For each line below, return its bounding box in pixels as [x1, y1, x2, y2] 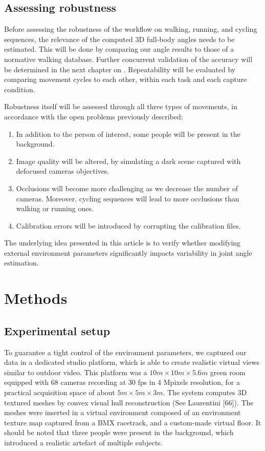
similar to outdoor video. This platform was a [4, 366, 147, 377]
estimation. [4, 257, 39, 268]
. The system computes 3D [163, 387, 247, 398]
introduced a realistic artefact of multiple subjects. [4, 437, 163, 447]
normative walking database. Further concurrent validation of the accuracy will [4, 53, 253, 64]
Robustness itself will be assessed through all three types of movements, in [4, 101, 237, 112]
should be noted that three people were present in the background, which [4, 427, 234, 438]
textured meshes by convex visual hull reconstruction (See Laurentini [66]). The [4, 397, 254, 407]
